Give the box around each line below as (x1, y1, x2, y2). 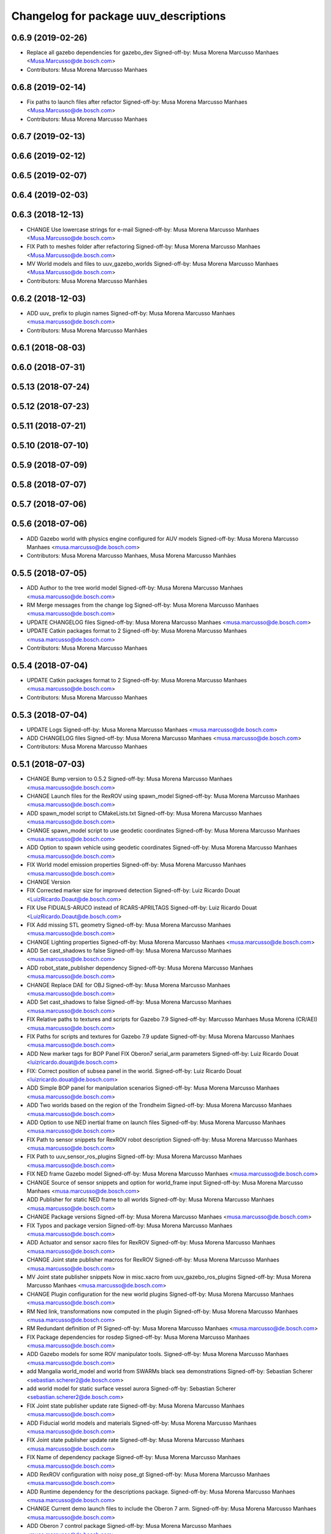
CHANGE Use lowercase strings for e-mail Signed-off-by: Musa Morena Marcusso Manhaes (26, 226, 260, 233)
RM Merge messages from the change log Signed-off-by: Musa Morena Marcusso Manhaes (26, 601, 259, 609)
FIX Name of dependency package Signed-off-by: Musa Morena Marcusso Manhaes (26, 1454, 241, 1461)
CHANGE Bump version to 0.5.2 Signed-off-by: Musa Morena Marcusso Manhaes (26, 775, 233, 782)
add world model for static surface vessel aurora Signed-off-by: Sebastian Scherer (26, 1385, 236, 1392)
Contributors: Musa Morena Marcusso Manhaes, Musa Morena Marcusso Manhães (26, 552, 237, 560)
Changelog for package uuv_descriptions (11, 9, 226, 23)
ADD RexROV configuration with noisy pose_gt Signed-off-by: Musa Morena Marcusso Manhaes (26, 1470, 270, 1478)
